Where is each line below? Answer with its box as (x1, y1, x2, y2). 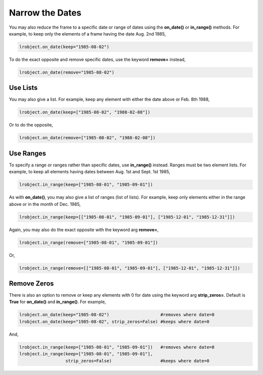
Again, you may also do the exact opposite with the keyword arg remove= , (9, 227, 159, 232)
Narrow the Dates (9, 7, 82, 18)
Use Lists (9, 84, 38, 92)
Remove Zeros (9, 279, 54, 287)
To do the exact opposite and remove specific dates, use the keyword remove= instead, (9, 56, 186, 62)
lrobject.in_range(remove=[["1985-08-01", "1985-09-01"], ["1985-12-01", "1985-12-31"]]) (19, 265, 241, 271)
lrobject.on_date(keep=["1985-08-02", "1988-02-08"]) (19, 109, 150, 115)
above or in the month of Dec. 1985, (9, 201, 81, 207)
